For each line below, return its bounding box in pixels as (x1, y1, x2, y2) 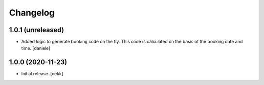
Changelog (9, 7, 55, 18)
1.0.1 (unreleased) (9, 26, 65, 34)
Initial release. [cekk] (21, 71, 64, 77)
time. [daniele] (21, 45, 51, 51)
